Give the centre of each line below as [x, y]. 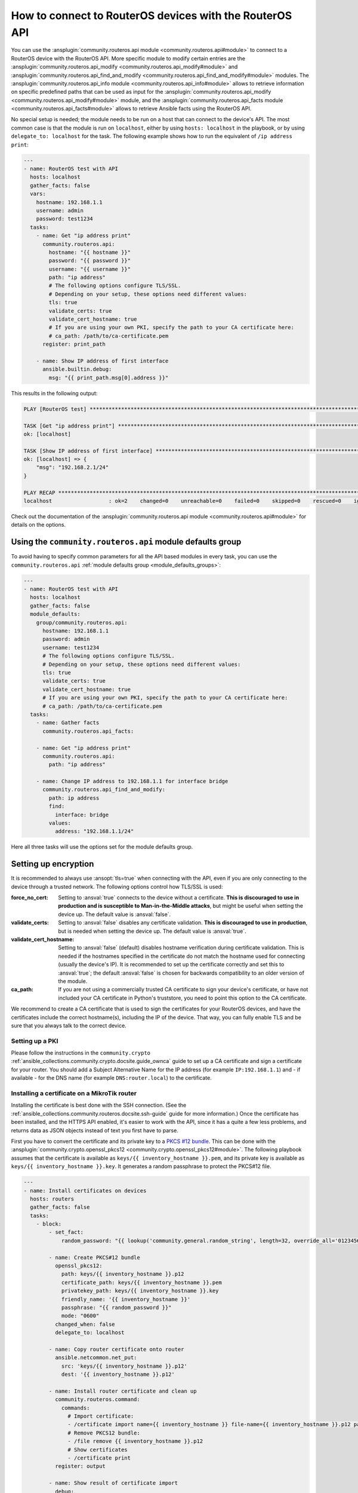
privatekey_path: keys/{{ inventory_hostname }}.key [140, 1291]
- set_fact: [66, 1232]
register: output [80, 1466]
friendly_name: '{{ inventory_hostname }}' [126, 1299]
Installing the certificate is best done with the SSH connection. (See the [99, 1105]
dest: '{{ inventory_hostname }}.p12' [118, 1374]
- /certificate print [99, 1458]
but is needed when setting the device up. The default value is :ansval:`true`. [152, 931]
